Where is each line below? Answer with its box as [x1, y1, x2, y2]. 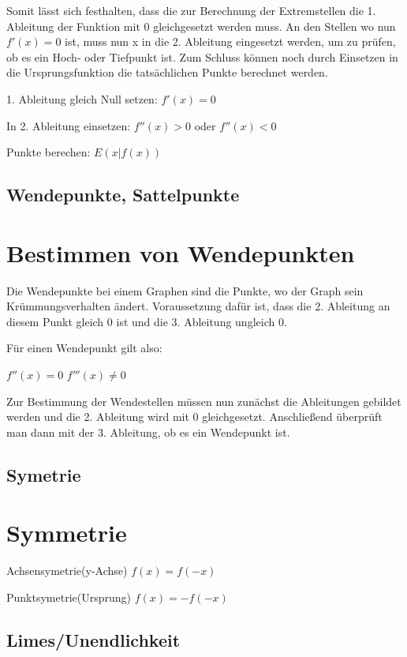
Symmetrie [6, 516, 127, 549]
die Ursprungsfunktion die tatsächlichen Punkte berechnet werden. [6, 64, 328, 81]
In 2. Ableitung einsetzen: [6, 117, 131, 133]
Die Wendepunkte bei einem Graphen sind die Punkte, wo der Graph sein [6, 282, 364, 298]
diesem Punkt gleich [6, 313, 104, 329]
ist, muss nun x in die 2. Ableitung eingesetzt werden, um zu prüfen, [65, 33, 396, 50]
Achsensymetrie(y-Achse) [6, 562, 128, 579]
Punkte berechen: [6, 144, 91, 160]
